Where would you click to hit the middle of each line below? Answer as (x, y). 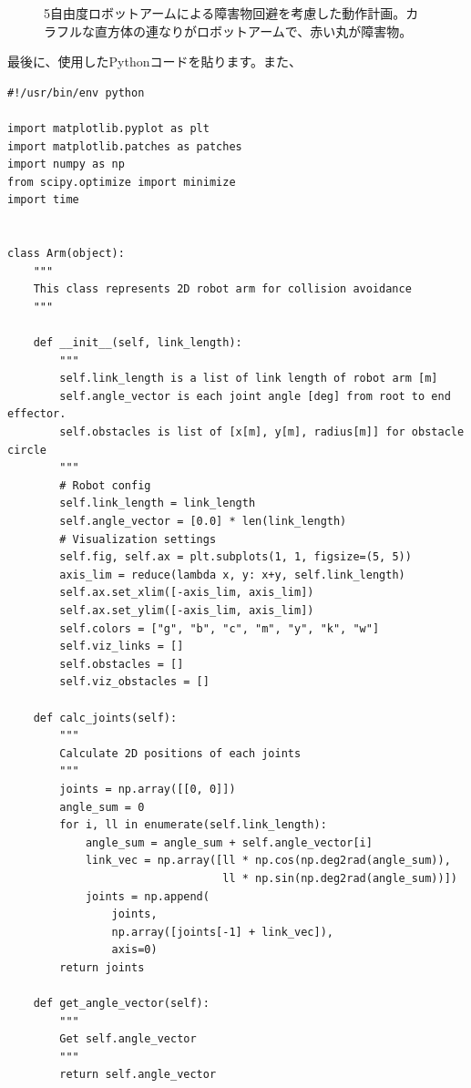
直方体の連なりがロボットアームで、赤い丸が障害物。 (253, 31)
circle (27, 450)
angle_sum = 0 (102, 807)
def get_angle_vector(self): (121, 1004)
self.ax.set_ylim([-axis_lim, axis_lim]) (187, 611)
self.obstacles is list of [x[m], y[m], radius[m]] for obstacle (262, 432)
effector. (37, 414)
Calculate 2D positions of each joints (180, 753)
